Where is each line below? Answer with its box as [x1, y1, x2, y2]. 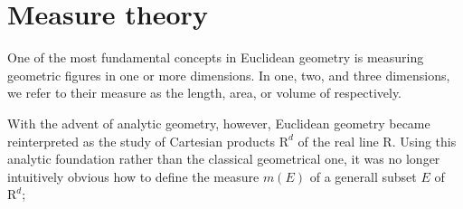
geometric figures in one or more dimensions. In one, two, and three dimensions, [7, 65, 450, 84]
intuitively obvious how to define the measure [7, 166, 260, 185]
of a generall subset [309, 166, 417, 185]
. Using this [392, 131, 457, 150]
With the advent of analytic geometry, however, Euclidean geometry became [7, 113, 430, 132]
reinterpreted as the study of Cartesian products [7, 131, 276, 150]
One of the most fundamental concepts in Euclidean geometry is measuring [7, 48, 424, 67]
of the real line [298, 131, 379, 150]
